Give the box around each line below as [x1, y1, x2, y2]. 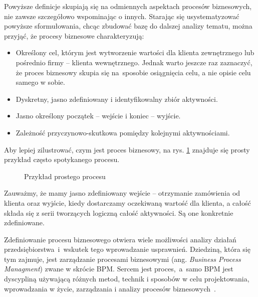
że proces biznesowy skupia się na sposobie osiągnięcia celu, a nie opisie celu [16, 67, 251, 77]
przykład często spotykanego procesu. [4, 154, 120, 165]
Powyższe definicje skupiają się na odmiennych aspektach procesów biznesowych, [4, 1, 252, 11]
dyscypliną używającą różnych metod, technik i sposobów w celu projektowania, [4, 273, 249, 284]
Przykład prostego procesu [24, 171, 106, 181]
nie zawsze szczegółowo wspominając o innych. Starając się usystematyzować [4, 11, 239, 21]
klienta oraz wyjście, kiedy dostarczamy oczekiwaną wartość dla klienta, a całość [4, 197, 251, 208]
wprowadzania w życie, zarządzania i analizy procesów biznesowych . [4, 283, 216, 293]
